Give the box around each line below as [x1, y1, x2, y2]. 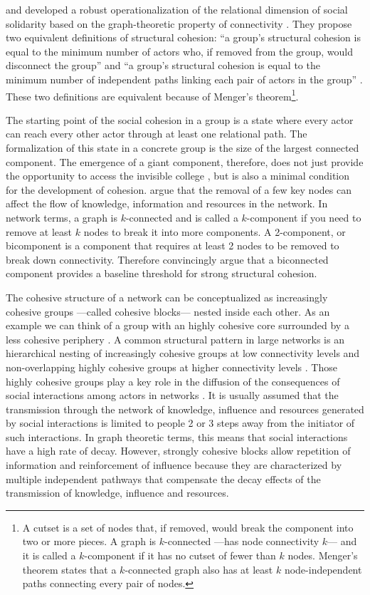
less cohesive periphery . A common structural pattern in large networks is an [6, 331, 344, 346]
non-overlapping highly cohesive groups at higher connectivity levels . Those [6, 359, 337, 374]
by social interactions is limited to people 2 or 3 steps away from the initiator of [6, 415, 355, 430]
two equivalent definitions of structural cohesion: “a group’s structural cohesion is [6, 30, 361, 45]
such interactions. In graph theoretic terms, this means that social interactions [6, 429, 348, 444]
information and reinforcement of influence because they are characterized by [6, 457, 342, 472]
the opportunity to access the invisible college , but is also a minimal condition [6, 168, 350, 183]
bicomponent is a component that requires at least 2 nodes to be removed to [6, 238, 339, 253]
